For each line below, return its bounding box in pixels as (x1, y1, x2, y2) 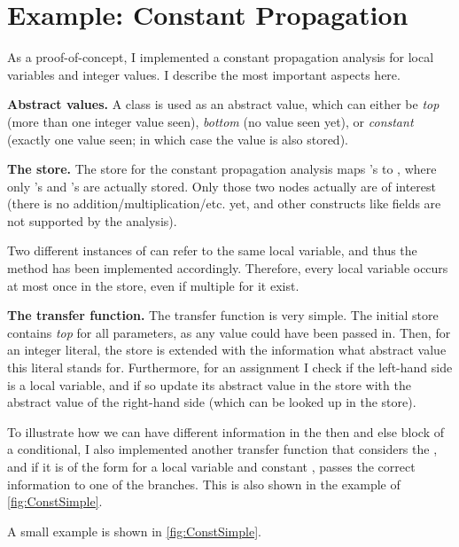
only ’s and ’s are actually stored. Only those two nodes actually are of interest (7, 176, 436, 195)
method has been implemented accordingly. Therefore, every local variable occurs (7, 259, 448, 277)
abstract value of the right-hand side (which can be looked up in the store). (7, 393, 416, 411)
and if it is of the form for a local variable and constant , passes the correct (7, 457, 416, 475)
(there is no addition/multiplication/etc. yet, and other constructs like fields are (7, 194, 441, 213)
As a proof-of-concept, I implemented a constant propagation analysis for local (7, 48, 434, 66)
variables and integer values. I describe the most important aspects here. (7, 65, 401, 83)
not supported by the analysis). (7, 211, 177, 230)
